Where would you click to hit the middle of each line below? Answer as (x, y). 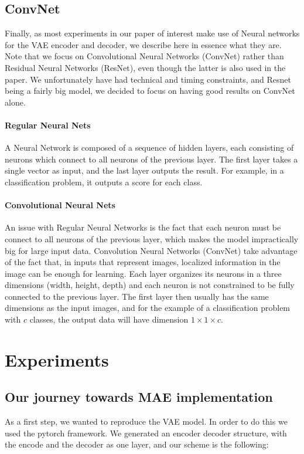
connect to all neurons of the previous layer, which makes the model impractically (152, 238)
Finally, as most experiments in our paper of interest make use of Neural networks (152, 33)
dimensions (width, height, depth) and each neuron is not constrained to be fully (150, 285)
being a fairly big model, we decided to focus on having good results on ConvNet (150, 91)
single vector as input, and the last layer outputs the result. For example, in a (144, 170)
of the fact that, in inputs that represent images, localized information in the (143, 262)
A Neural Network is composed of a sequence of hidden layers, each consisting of (149, 148)
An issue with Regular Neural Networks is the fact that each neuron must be (143, 227)
